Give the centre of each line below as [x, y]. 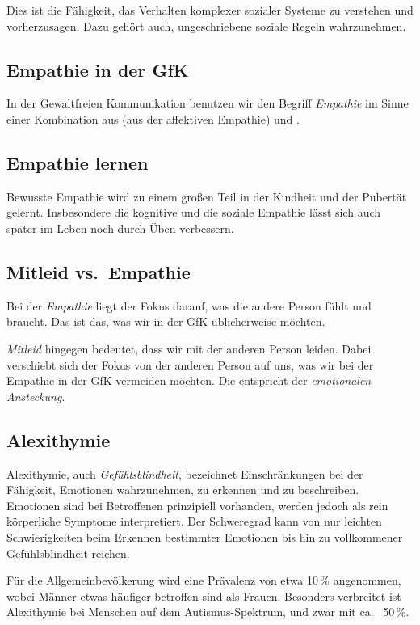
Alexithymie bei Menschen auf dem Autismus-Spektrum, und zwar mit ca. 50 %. [208, 612]
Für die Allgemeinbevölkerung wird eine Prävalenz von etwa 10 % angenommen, [204, 580]
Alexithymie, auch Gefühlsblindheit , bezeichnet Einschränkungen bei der [185, 473]
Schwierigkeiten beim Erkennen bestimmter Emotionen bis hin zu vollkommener [205, 536]
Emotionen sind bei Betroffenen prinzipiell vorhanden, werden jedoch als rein [197, 505]
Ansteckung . [36, 396]
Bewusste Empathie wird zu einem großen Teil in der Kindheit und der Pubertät [207, 196]
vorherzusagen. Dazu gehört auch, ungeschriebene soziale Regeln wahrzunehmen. [206, 25]
